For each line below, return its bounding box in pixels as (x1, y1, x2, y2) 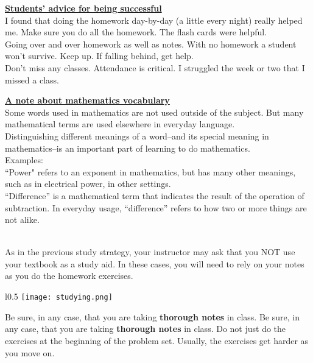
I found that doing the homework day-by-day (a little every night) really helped (5, 13, 303, 26)
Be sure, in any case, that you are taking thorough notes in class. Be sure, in (5, 310, 300, 323)
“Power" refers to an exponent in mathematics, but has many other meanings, (5, 165, 296, 178)
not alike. (5, 213, 40, 226)
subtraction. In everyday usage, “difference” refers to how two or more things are (5, 201, 307, 214)
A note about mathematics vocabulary (5, 94, 170, 107)
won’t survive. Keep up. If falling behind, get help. (5, 49, 194, 62)
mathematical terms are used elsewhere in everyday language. (5, 118, 235, 130)
